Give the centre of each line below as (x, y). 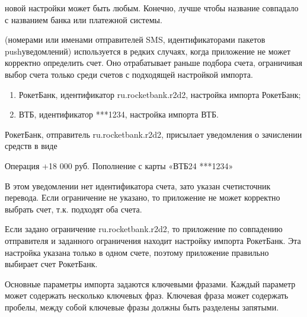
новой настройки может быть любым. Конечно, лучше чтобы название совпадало (152, 8)
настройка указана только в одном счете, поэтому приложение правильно (137, 252)
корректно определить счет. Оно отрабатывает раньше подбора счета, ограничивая (154, 63)
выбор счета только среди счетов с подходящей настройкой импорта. (129, 74)
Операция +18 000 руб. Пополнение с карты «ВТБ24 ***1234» (119, 165)
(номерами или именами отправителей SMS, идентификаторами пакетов (135, 39)
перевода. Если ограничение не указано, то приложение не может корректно (143, 197)
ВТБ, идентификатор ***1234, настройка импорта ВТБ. (119, 114)
